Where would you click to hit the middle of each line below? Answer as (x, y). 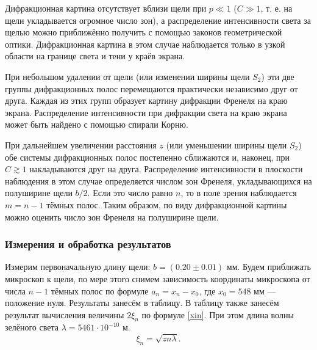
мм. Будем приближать (269, 267)
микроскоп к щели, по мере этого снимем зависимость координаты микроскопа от (158, 278)
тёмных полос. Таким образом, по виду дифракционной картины (167, 204)
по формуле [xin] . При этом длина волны (218, 314)
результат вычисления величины (65, 314)
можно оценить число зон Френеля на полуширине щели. (112, 217)
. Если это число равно (130, 193)
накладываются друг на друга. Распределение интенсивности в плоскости (166, 169)
